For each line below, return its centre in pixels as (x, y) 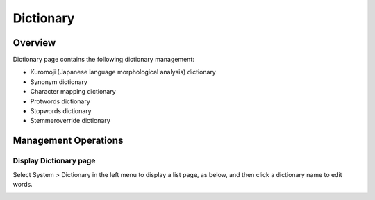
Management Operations (68, 141)
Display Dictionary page (54, 161)
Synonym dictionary (59, 82)
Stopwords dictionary (61, 111)
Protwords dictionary (60, 101)
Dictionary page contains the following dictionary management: (103, 60)
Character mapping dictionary (73, 92)
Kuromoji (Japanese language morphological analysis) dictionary (123, 72)
